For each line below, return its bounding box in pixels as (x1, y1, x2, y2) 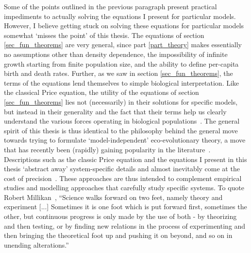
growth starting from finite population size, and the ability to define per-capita (4, 58, 239, 69)
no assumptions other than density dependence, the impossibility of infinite (4, 49, 228, 59)
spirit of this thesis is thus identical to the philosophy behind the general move (4, 125, 238, 135)
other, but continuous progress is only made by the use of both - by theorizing (4, 211, 237, 221)
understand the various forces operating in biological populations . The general (4, 116, 240, 126)
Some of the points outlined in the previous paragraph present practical (4, 1, 217, 11)
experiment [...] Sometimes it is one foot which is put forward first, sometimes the (4, 201, 247, 212)
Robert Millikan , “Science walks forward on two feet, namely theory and (4, 192, 223, 202)
